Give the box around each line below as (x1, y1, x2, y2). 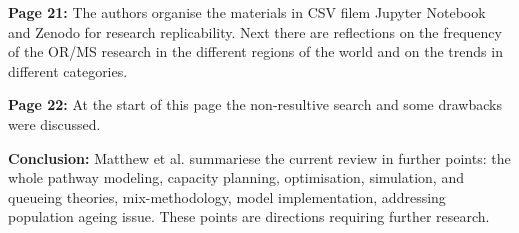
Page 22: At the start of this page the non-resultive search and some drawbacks (8, 94, 502, 115)
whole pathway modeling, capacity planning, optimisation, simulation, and (8, 167, 464, 188)
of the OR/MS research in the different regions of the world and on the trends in (8, 41, 503, 62)
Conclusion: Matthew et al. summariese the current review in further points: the (8, 147, 511, 168)
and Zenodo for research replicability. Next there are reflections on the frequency (8, 21, 502, 42)
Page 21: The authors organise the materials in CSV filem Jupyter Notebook (8, 2, 486, 22)
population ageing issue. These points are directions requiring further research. (8, 206, 490, 227)
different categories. (8, 60, 128, 81)
